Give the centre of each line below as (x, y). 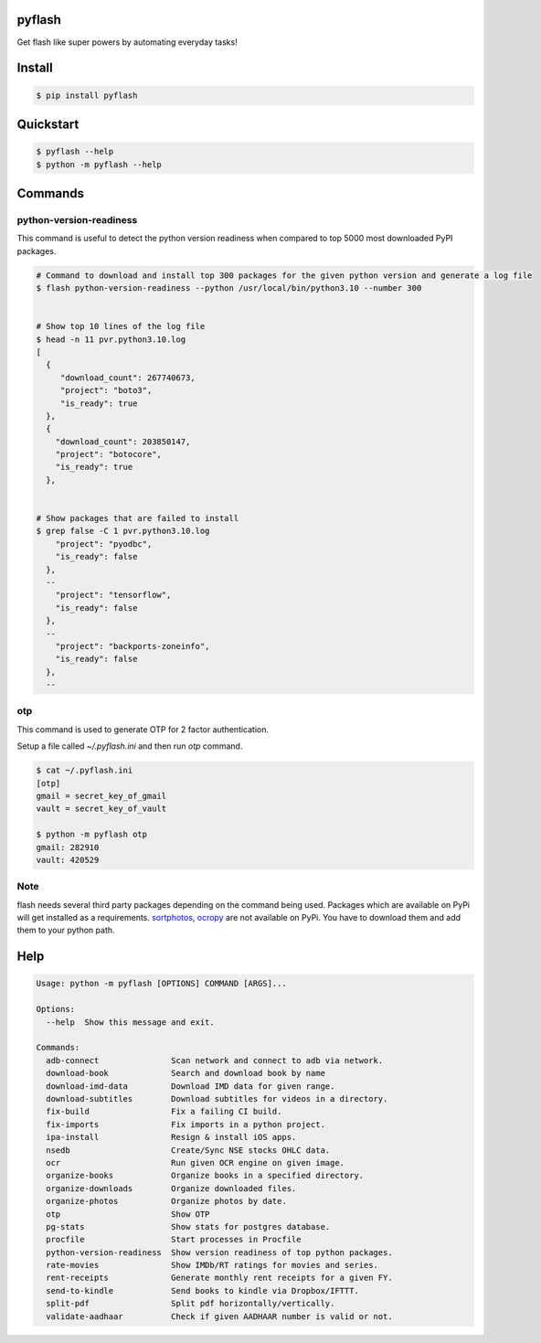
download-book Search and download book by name (186, 1073)
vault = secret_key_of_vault (101, 809)
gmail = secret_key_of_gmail (101, 796)
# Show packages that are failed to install (138, 518)
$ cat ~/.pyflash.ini (85, 771)
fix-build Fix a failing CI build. (164, 1112)
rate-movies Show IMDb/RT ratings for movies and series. (212, 1265)
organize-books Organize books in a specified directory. (205, 1176)
